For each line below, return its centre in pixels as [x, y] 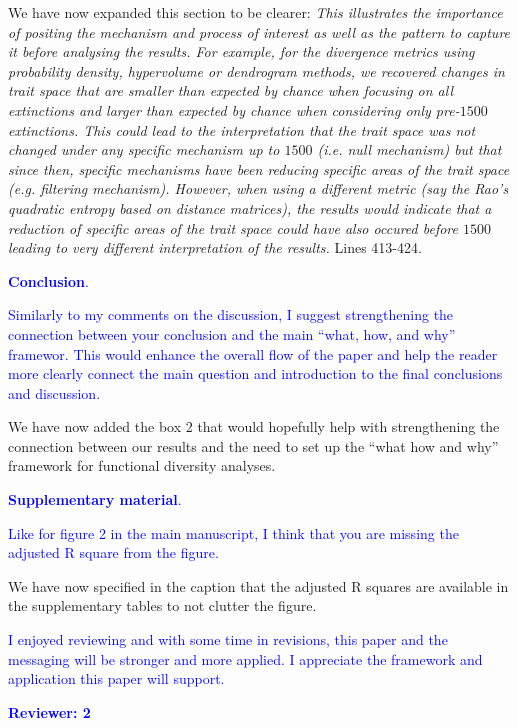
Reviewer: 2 [49, 711]
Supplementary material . [95, 499]
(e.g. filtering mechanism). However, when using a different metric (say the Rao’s [258, 188]
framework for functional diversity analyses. [142, 465]
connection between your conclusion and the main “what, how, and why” [232, 333]
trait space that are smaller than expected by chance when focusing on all [231, 90]
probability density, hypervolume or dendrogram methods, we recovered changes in [256, 70]
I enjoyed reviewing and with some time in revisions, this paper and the [228, 639]
